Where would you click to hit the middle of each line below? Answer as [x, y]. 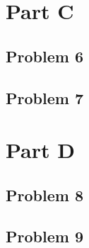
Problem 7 [44, 97]
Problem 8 [44, 195]
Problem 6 [44, 56]
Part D [40, 150]
